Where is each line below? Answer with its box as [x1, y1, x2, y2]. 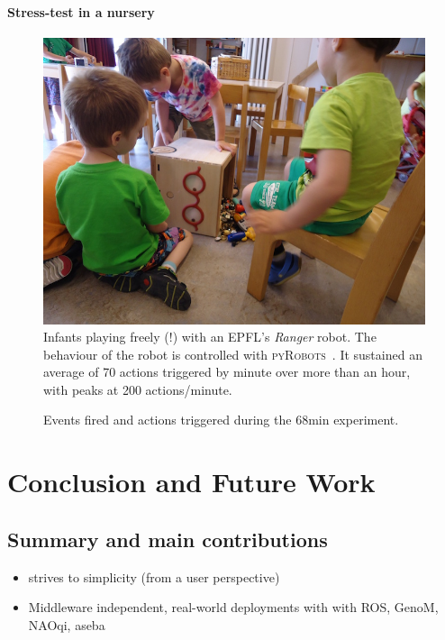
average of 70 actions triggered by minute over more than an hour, [43, 362, 411, 381]
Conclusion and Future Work [7, 463, 376, 500]
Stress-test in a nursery [7, 2, 155, 21]
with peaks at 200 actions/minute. [43, 379, 232, 398]
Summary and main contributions [7, 525, 328, 553]
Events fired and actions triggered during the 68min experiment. [43, 410, 399, 429]
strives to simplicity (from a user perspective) [28, 567, 280, 586]
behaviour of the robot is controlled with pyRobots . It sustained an [43, 344, 422, 363]
